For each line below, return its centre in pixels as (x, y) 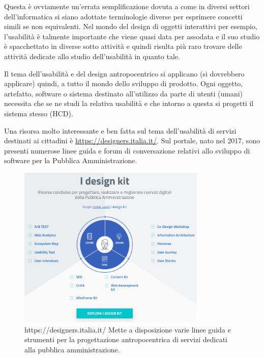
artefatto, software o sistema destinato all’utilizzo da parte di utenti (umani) (124, 93)
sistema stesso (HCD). (39, 113)
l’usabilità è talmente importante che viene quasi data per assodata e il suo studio (132, 36)
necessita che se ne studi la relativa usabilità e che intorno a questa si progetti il (129, 103)
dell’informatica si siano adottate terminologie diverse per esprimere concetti (123, 16)
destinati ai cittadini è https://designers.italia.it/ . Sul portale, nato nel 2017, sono (132, 140)
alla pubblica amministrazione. (72, 349)
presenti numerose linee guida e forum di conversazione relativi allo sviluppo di (127, 150)
